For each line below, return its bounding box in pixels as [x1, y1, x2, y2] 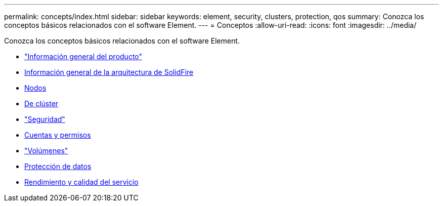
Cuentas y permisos [24, 131, 91, 139]
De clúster [24, 99, 59, 108]
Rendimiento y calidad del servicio [24, 178, 139, 186]
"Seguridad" [24, 115, 65, 123]
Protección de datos [24, 162, 92, 171]
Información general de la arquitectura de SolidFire [24, 68, 194, 76]
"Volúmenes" [24, 146, 68, 155]
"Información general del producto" [24, 52, 143, 61]
